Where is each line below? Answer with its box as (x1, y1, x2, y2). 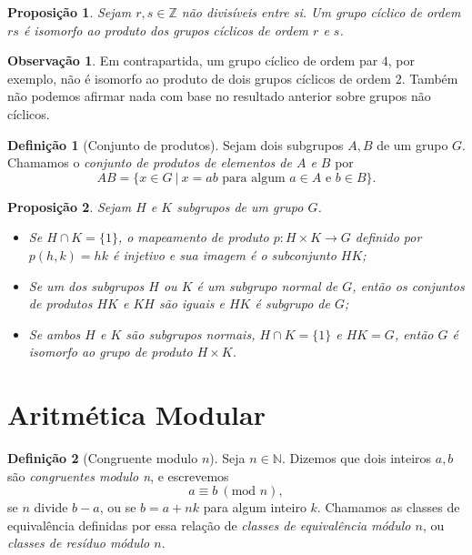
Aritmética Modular (7, 396, 266, 433)
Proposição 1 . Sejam (7, 3, 132, 21)
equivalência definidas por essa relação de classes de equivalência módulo (7, 515, 411, 534)
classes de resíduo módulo (7, 533, 150, 552)
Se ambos (28, 324, 81, 343)
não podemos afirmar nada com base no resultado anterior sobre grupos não (7, 86, 431, 106)
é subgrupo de (255, 294, 330, 313)
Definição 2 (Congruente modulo (7, 449, 198, 468)
